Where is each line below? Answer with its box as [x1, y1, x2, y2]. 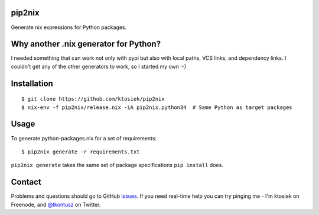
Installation [11, 78, 53, 88]
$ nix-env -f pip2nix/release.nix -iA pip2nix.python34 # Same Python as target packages [21, 104, 292, 111]
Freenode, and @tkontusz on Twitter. [11, 201, 101, 208]
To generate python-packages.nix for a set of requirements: [11, 134, 157, 142]
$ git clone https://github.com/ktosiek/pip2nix [21, 95, 165, 102]
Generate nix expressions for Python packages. [11, 24, 127, 31]
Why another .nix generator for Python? [11, 39, 161, 49]
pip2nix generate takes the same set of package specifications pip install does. [11, 162, 224, 169]
